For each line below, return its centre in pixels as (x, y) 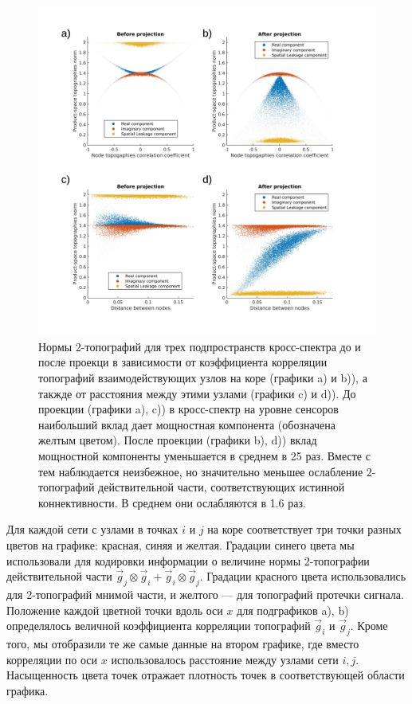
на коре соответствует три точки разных (304, 529)
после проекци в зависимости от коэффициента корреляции (183, 362)
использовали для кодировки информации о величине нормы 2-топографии (188, 560)
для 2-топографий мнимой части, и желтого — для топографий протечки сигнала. (205, 594)
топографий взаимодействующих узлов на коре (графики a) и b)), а (203, 378)
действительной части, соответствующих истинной (222, 487)
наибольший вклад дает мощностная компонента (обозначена (187, 424)
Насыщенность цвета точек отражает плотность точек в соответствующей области (206, 675)
